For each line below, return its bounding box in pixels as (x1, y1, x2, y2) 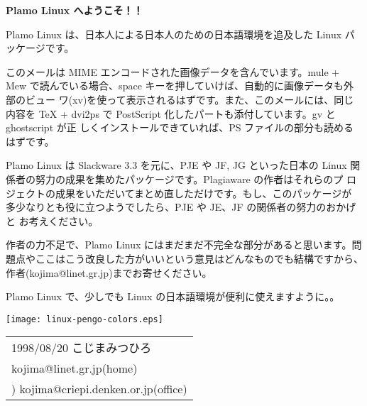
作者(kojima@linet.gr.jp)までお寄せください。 (6, 265, 212, 280)
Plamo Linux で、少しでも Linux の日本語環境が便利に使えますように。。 (6, 289, 340, 304)
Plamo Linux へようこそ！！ (6, 3, 143, 17)
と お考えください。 (6, 213, 99, 228)
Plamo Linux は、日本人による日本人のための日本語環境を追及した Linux (6, 26, 342, 41)
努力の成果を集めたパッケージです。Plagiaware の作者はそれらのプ (35, 171, 344, 186)
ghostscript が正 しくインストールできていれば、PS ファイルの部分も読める (6, 120, 354, 135)
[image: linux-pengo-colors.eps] (6, 314, 163, 324)
